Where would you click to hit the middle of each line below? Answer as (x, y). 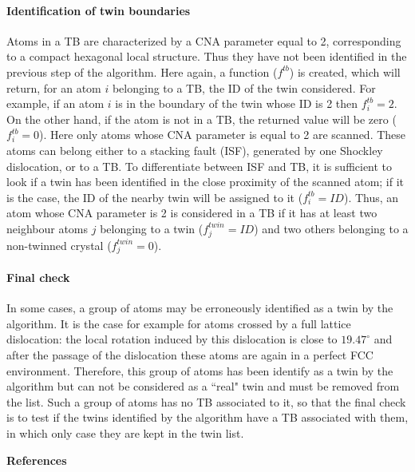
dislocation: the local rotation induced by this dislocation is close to (172, 339)
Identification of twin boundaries (99, 10)
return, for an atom (54, 87)
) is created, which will (345, 71)
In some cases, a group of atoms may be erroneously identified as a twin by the (200, 308)
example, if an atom (55, 103)
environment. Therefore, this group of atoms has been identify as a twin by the (200, 370)
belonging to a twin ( (152, 228)
